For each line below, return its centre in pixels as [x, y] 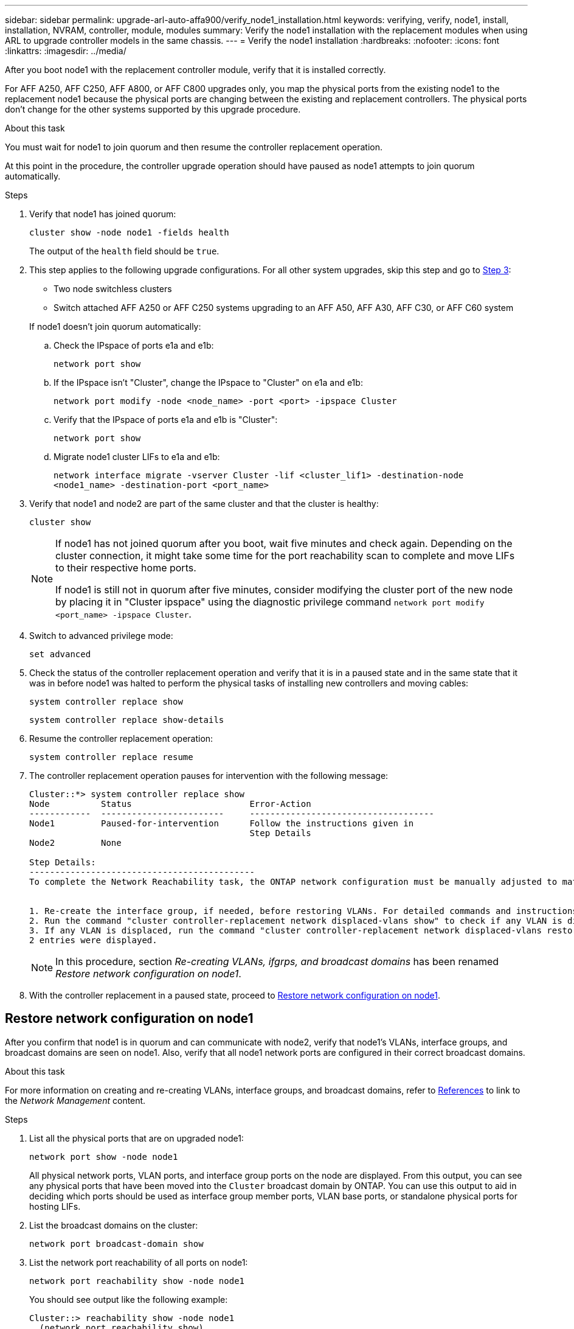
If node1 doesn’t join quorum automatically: [115, 326]
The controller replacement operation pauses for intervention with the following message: [209, 776]
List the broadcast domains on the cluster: [114, 1225]
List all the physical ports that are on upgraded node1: [137, 1138]
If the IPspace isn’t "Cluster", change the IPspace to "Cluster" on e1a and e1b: [208, 382]
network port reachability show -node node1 [137, 1281]
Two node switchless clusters [113, 289]
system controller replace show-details [127, 720]
